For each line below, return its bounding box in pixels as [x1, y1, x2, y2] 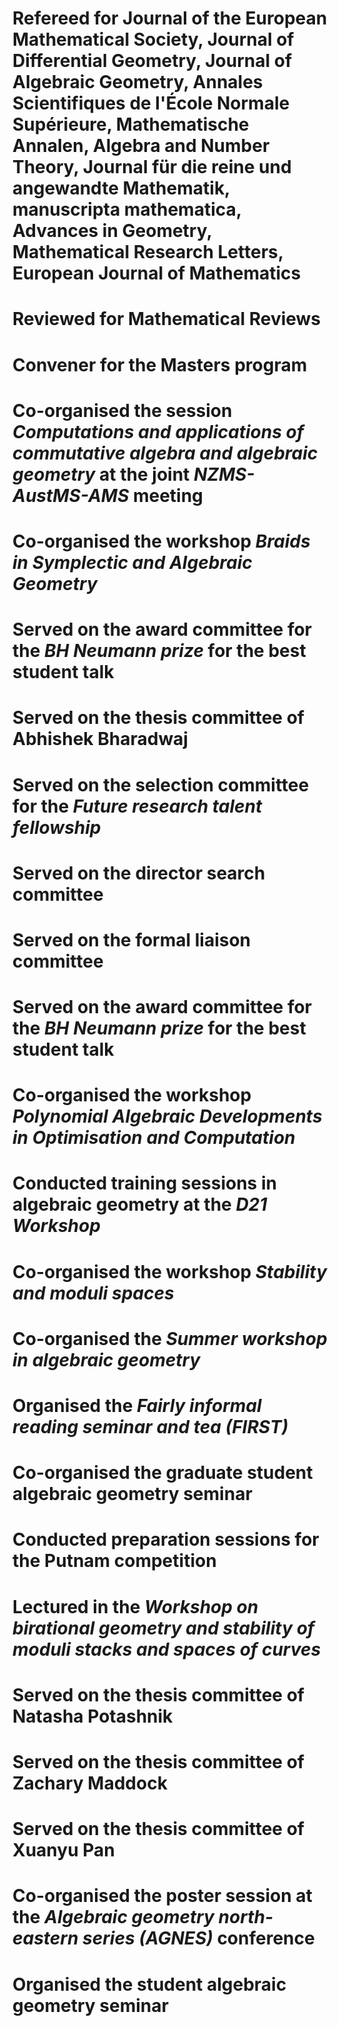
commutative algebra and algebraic [12, 442, 319, 464]
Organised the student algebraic [12, 1973, 287, 1996]
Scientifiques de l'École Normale [12, 92, 290, 115]
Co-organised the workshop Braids [12, 530, 311, 552]
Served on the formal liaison [12, 928, 252, 951]
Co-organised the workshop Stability [12, 1260, 327, 1283]
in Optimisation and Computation [12, 1127, 296, 1149]
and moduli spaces [12, 1282, 175, 1304]
